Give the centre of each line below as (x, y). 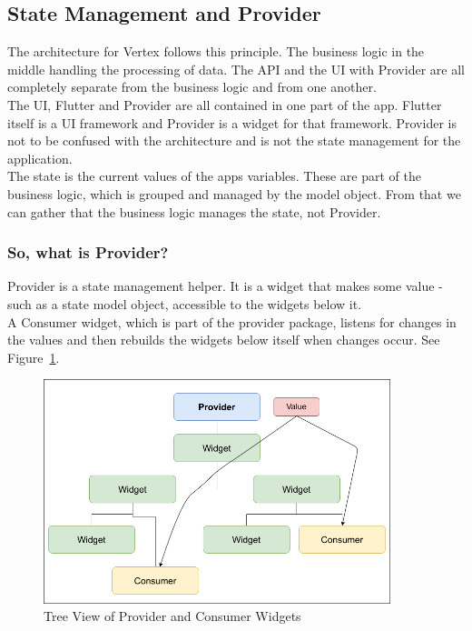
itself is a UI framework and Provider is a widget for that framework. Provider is (232, 122)
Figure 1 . (34, 357)
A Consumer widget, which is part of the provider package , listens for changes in (232, 321)
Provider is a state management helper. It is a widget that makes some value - (225, 286)
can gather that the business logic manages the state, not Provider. (194, 211)
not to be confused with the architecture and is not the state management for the (234, 140)
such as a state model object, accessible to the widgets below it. (185, 303)
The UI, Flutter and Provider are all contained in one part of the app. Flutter (225, 104)
